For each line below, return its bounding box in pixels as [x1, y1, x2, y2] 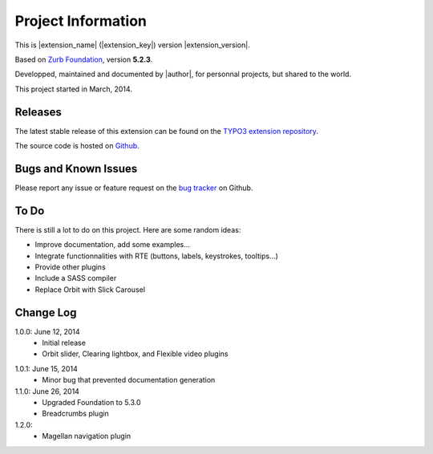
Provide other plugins [34, 262, 106, 272]
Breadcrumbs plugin [42, 409, 110, 419]
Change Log [14, 306, 77, 319]
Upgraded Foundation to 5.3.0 [42, 398, 141, 407]
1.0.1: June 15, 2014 [14, 363, 78, 373]
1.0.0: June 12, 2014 [14, 326, 80, 336]
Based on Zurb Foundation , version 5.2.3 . [14, 55, 153, 64]
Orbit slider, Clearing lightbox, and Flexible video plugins [42, 349, 229, 359]
